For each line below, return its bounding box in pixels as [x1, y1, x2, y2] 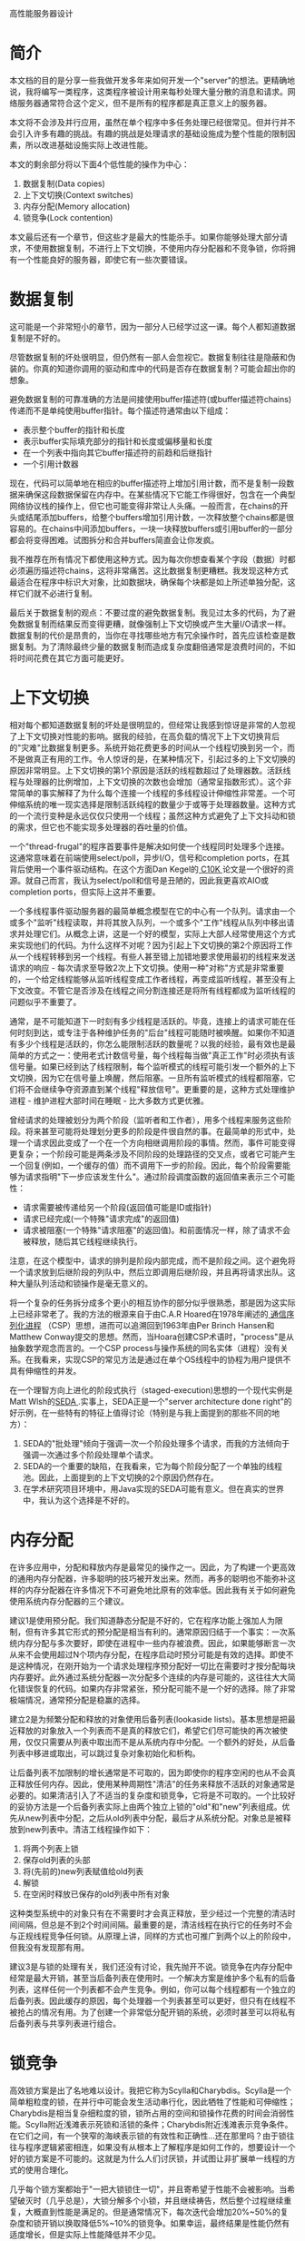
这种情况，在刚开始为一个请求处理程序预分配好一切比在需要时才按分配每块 [16, 1660, 296, 1671]
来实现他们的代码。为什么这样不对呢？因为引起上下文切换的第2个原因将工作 [9, 939, 293, 951]
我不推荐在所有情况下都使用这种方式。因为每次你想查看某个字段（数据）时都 [9, 553, 296, 565]
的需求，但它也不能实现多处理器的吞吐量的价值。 [9, 821, 192, 833]
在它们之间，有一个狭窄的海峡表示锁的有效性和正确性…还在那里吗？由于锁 [9, 2130, 288, 2141]
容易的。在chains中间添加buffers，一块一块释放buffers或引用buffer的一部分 [9, 523, 293, 534]
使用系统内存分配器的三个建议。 [9, 1595, 129, 1606]
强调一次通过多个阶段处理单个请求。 [22, 1449, 159, 1460]
